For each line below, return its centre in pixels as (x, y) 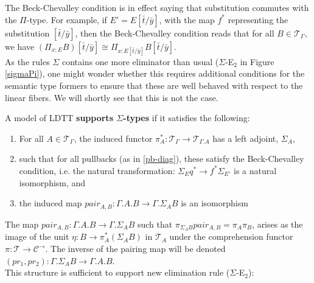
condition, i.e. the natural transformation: (97, 170)
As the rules (27, 61)
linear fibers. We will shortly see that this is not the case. (112, 97)
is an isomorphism (215, 203)
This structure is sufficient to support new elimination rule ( (117, 272)
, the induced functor (113, 138)
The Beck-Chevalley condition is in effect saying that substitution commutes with (157, 7)
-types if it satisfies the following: (187, 118)
